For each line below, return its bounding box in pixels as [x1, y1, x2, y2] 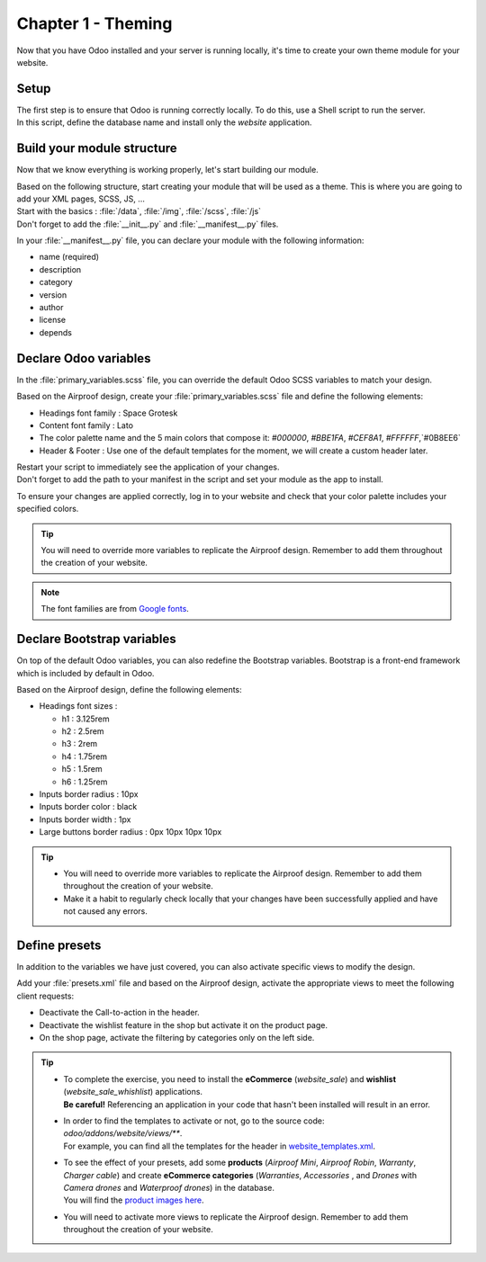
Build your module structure [16, 140, 177, 157]
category [39, 277, 73, 288]
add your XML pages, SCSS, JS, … [16, 193, 146, 204]
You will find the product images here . [63, 1195, 204, 1205]
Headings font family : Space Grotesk [39, 407, 178, 418]
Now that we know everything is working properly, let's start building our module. [16, 165, 319, 175]
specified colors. [16, 504, 79, 515]
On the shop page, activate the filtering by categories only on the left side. [39, 1033, 315, 1043]
